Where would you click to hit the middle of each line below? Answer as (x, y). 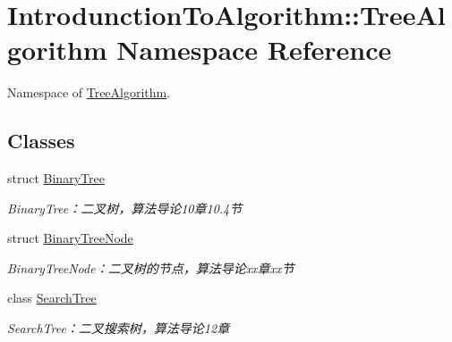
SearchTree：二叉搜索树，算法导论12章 (119, 328)
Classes (41, 141)
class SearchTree (52, 298)
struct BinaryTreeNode (70, 238)
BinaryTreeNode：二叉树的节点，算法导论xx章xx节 (151, 267)
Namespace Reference (254, 50)
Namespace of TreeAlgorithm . (89, 92)
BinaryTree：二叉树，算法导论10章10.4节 (125, 208)
